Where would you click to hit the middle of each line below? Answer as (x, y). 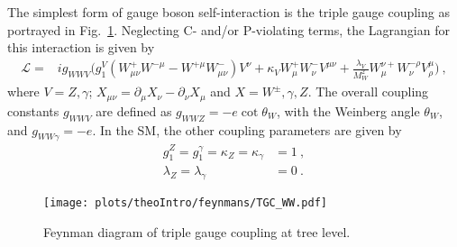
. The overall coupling (368, 91)
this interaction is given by (81, 47)
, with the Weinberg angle (348, 110)
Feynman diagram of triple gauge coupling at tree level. (197, 231)
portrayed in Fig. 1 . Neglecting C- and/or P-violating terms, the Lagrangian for (228, 29)
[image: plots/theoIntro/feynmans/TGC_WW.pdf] (185, 203)
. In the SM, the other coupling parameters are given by (247, 129)
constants (33, 110)
